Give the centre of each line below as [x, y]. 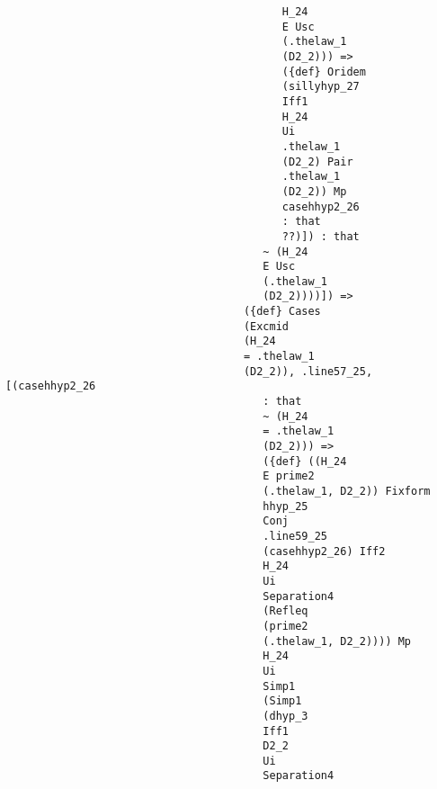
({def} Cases [282, 312]
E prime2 [289, 476]
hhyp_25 [285, 506]
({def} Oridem [324, 72]
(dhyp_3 [285, 716]
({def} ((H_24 [305, 461]
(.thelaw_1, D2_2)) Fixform [347, 491]
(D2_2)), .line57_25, [308, 371]
